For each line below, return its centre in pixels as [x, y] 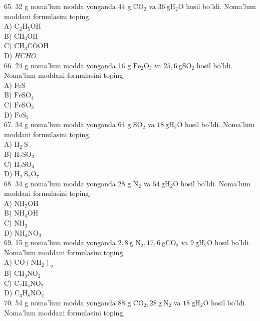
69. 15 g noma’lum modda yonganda [60, 242]
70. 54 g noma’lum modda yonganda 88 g [68, 303]
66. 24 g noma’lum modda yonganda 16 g [68, 65]
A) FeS [15, 85]
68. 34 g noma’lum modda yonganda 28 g [68, 183]
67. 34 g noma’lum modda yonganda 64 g [68, 124]
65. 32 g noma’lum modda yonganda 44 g [68, 6]
